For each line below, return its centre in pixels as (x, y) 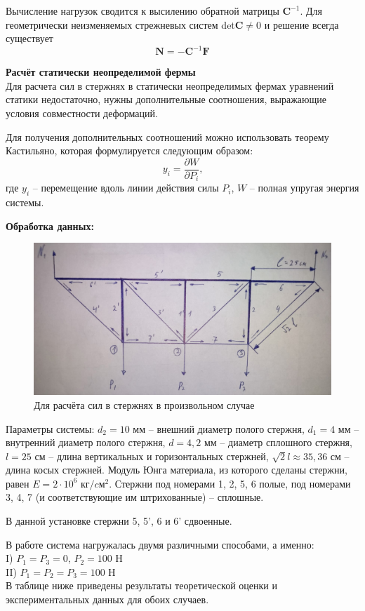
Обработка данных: (50, 226)
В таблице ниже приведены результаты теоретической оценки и (141, 585)
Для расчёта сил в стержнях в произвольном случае (144, 404)
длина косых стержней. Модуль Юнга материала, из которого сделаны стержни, (177, 470)
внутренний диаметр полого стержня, (86, 442)
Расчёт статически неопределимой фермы (101, 72)
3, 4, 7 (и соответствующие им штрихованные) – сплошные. (135, 497)
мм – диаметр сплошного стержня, (278, 442)
